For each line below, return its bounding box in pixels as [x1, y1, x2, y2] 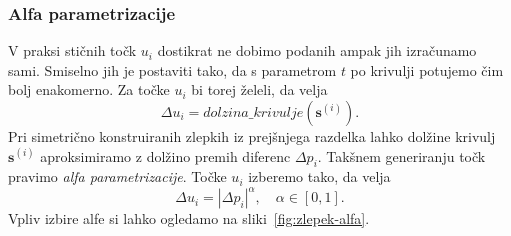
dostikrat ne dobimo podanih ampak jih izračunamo [157, 40, 477, 61]
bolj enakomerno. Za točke [8, 79, 170, 100]
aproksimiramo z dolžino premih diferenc [40, 145, 291, 166]
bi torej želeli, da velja [191, 79, 328, 100]
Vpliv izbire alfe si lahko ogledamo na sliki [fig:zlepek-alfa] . [8, 208, 370, 229]
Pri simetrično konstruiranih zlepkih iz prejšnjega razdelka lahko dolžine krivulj [8, 126, 496, 146]
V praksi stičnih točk [8, 40, 137, 61]
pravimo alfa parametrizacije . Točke [8, 166, 227, 187]
